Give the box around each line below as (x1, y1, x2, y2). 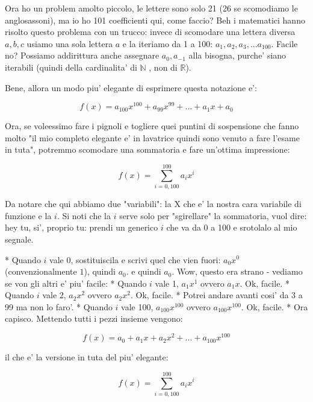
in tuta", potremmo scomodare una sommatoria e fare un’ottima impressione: (5, 143, 290, 156)
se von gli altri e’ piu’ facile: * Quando (5, 276, 147, 289)
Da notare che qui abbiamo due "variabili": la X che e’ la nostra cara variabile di (5, 197, 302, 210)
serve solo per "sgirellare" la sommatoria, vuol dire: (119, 209, 307, 222)
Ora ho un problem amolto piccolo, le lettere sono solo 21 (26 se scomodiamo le (5, 2, 298, 14)
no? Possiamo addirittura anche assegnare (5, 49, 160, 62)
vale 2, (42, 289, 66, 301)
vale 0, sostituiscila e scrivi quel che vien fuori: (49, 253, 221, 266)
